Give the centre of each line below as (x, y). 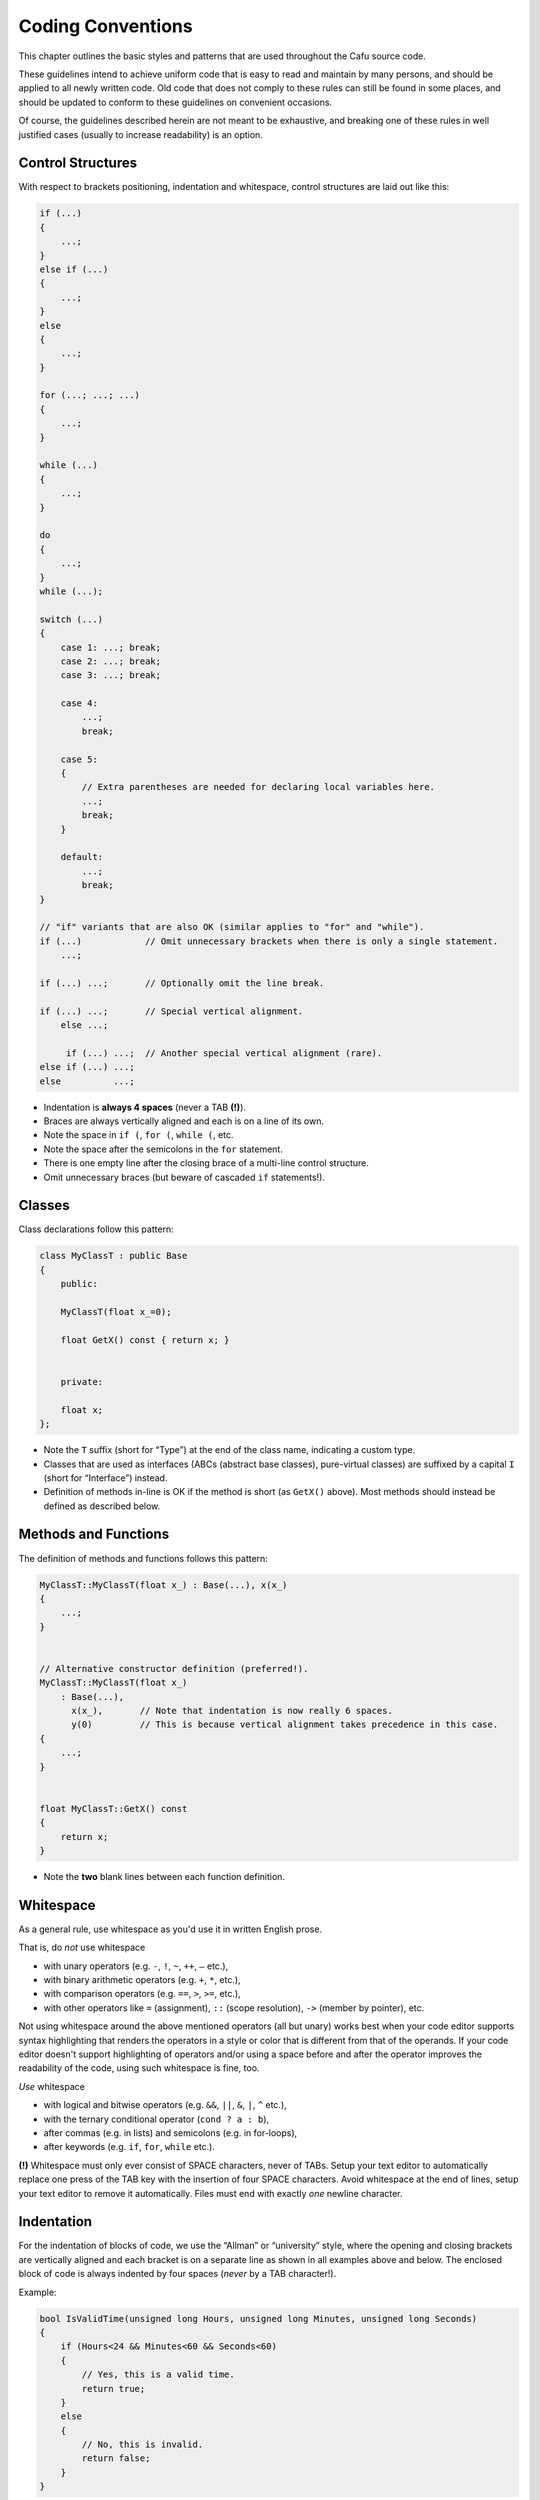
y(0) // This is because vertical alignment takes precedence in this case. (285, 1724)
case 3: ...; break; (111, 675)
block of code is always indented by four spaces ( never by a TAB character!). (177, 2274)
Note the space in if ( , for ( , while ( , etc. (138, 1135)
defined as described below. (102, 1506)
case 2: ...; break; (111, 661)
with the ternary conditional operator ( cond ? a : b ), (156, 2119)
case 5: (79, 759)
